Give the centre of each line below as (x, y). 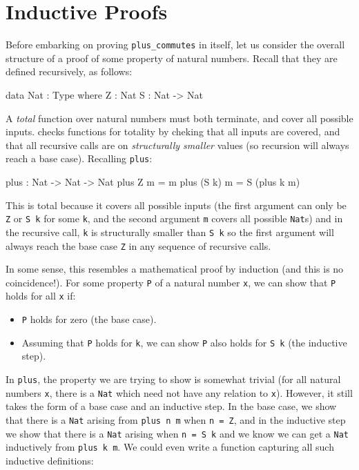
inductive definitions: (50, 460)
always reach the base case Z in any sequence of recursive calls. (138, 245)
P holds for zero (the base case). (89, 319)
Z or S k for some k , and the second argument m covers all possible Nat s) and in (174, 218)
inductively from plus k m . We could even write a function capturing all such (170, 447)
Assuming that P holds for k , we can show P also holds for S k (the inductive (184, 342)
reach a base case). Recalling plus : (79, 158)
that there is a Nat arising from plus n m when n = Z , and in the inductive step (176, 419)
